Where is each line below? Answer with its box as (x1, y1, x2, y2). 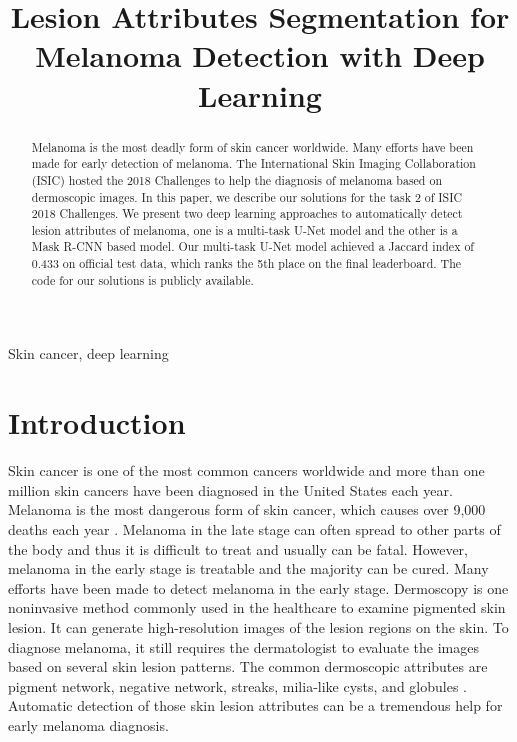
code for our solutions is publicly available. (31, 271, 254, 288)
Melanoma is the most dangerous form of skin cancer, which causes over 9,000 (8, 499, 486, 520)
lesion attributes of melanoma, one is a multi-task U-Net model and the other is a (31, 221, 458, 238)
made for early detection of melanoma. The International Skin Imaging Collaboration (31, 155, 476, 172)
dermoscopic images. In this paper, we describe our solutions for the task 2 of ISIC (31, 188, 463, 205)
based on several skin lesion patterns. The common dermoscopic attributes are (8, 656, 488, 677)
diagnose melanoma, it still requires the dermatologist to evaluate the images (8, 636, 480, 657)
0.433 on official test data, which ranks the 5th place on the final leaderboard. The (31, 255, 462, 272)
